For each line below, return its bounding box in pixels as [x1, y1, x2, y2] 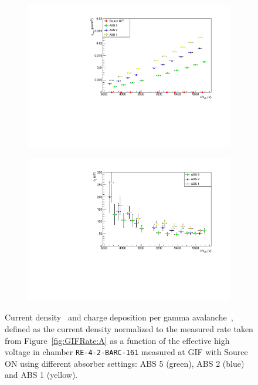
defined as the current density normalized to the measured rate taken [5, 323, 253, 335]
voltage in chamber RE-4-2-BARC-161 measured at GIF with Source [5, 346, 248, 358]
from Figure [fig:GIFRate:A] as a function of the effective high [5, 334, 230, 346]
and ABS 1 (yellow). [5, 369, 78, 381]
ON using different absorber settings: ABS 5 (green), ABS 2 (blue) [5, 357, 245, 369]
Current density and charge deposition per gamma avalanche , [5, 311, 233, 323]
